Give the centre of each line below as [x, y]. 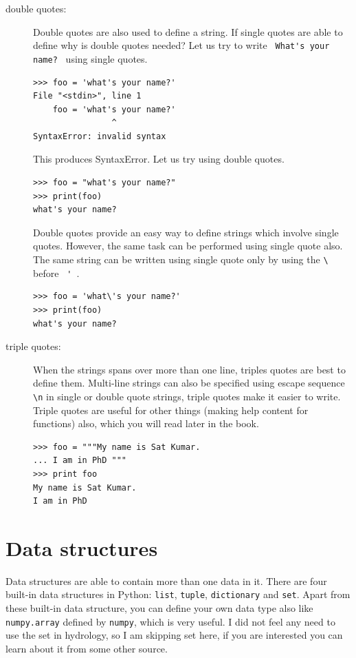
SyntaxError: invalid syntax [100, 136]
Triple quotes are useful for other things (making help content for [171, 410]
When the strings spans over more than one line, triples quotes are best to [189, 369]
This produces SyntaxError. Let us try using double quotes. [159, 159]
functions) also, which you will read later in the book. [146, 423]
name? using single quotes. [90, 58]
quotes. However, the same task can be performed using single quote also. [188, 246]
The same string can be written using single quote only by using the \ [181, 259]
